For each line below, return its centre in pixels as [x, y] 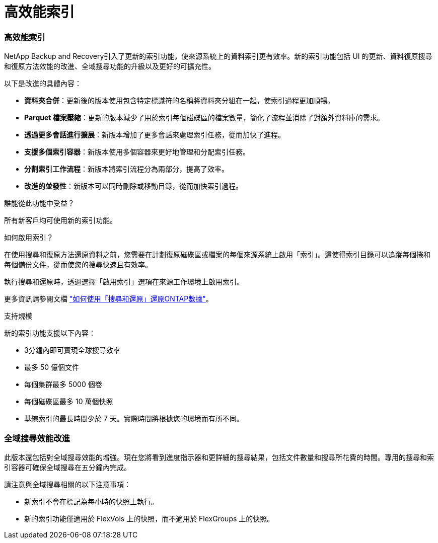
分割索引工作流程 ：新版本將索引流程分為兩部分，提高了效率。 [126, 169]
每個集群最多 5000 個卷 [63, 384]
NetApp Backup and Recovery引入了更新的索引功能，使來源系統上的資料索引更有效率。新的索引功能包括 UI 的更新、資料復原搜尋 [218, 56]
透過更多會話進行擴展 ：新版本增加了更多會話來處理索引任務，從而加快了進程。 [155, 135]
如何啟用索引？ [29, 238]
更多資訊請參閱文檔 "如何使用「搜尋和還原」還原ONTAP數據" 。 [108, 299]
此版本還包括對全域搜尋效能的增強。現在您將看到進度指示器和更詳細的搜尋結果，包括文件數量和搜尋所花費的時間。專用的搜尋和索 [219, 457]
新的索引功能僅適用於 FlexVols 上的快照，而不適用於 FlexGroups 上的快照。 [149, 518]
